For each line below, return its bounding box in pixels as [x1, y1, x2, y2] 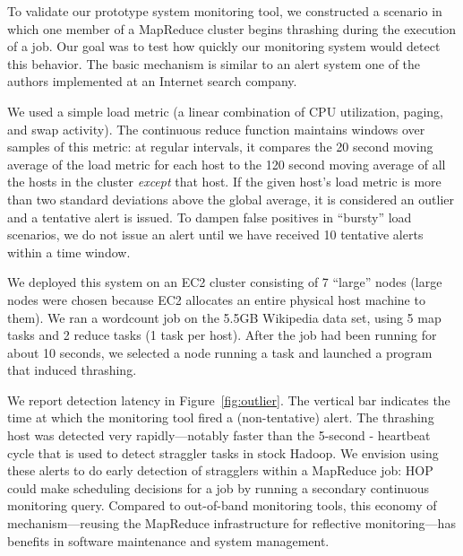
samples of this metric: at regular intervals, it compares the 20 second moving [7, 137, 433, 156]
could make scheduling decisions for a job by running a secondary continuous [7, 478, 430, 497]
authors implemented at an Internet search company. [7, 72, 297, 91]
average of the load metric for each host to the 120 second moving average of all [7, 154, 446, 173]
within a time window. [7, 242, 131, 261]
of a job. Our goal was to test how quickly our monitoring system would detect [7, 37, 441, 56]
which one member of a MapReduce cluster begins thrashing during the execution [7, 19, 457, 38]
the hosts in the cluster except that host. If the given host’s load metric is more [7, 172, 442, 191]
